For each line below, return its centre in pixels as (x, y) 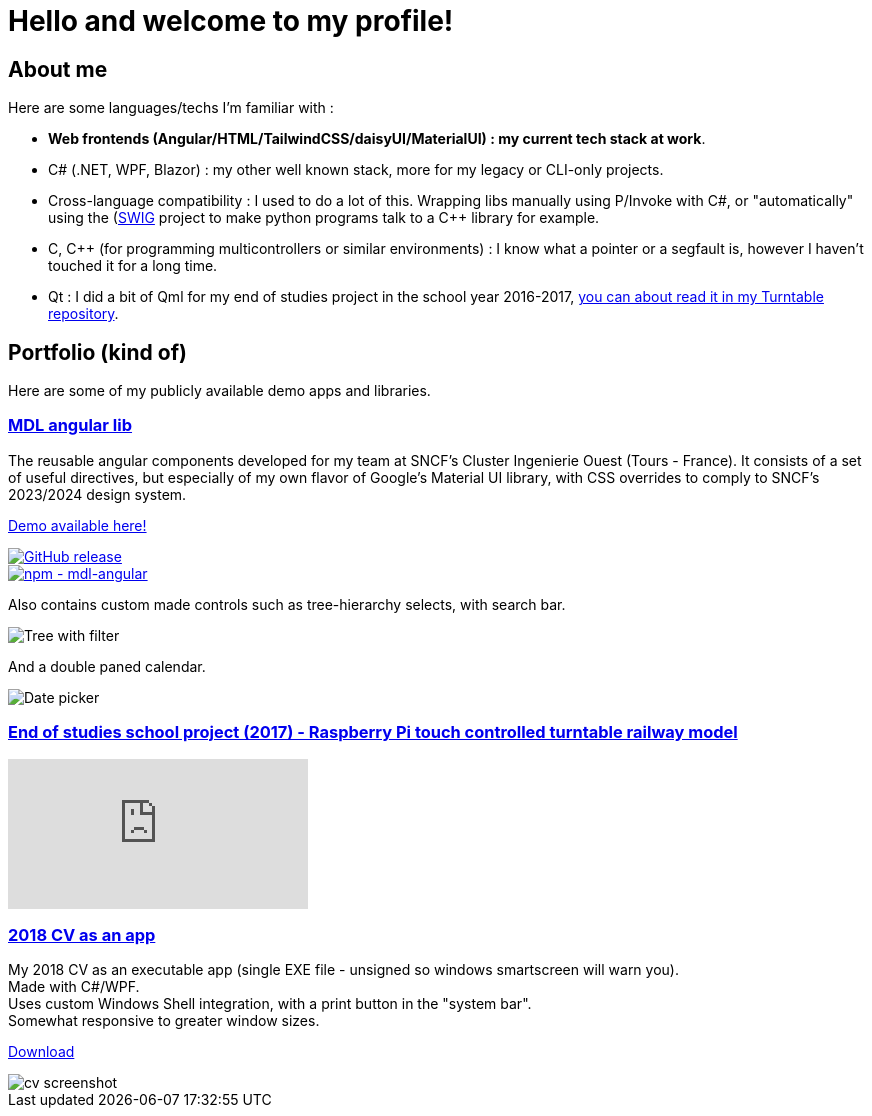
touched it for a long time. (133, 266)
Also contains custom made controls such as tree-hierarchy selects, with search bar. (287, 604)
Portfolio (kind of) (97, 352)
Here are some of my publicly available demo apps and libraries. (219, 391)
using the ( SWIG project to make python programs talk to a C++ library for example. (324, 218)
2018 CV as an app (82, 934)
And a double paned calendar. (107, 666)
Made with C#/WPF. (74, 987)
